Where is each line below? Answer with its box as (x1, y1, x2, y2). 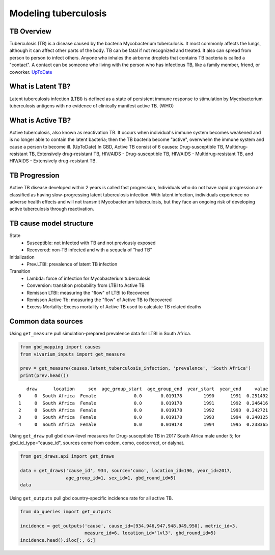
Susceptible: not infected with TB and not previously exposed (26, 240, 156, 246)
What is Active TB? (9, 116, 71, 125)
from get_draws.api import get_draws (20, 453, 115, 459)
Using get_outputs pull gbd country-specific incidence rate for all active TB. (9, 495, 173, 501)
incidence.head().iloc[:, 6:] (20, 537, 96, 543)
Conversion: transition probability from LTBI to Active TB (26, 282, 145, 288)
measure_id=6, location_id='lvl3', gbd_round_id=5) (84, 530, 216, 536)
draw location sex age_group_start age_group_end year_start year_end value (26, 386, 268, 392)
